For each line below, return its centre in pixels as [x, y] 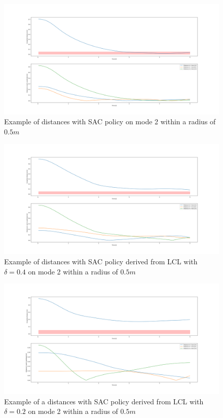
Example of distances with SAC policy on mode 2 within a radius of [110, 121]
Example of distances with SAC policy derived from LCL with [101, 261]
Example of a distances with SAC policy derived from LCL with [104, 401]
